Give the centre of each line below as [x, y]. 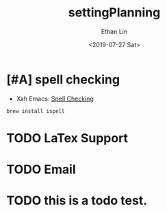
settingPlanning [114, 13]
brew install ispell [36, 111]
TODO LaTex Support [67, 138]
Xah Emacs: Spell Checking [55, 98]
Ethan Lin [114, 31]
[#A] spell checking [63, 79]
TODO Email [41, 170]
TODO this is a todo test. [77, 201]
